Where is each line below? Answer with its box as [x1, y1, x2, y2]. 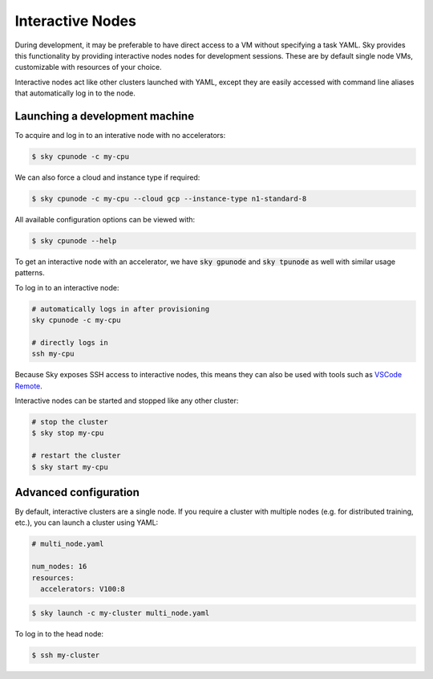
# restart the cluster [31, 451, 121, 461]
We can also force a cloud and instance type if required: [14, 173, 200, 182]
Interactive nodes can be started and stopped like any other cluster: [14, 396, 239, 405]
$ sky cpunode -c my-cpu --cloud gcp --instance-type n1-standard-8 [31, 193, 307, 203]
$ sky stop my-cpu [31, 429, 104, 437]
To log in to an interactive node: [14, 283, 119, 292]
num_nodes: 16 [31, 562, 87, 571]
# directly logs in [31, 338, 108, 347]
